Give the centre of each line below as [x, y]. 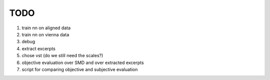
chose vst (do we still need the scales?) [62, 56]
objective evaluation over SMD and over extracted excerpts [83, 63]
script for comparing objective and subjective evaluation [80, 69]
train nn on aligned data [46, 28]
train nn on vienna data [45, 34]
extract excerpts [39, 48]
